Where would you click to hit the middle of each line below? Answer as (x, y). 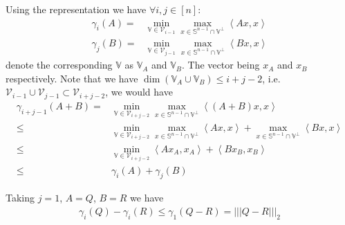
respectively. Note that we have (72, 78)
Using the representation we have (76, 9)
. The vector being (221, 65)
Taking (20, 198)
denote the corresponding (59, 65)
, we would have (139, 92)
